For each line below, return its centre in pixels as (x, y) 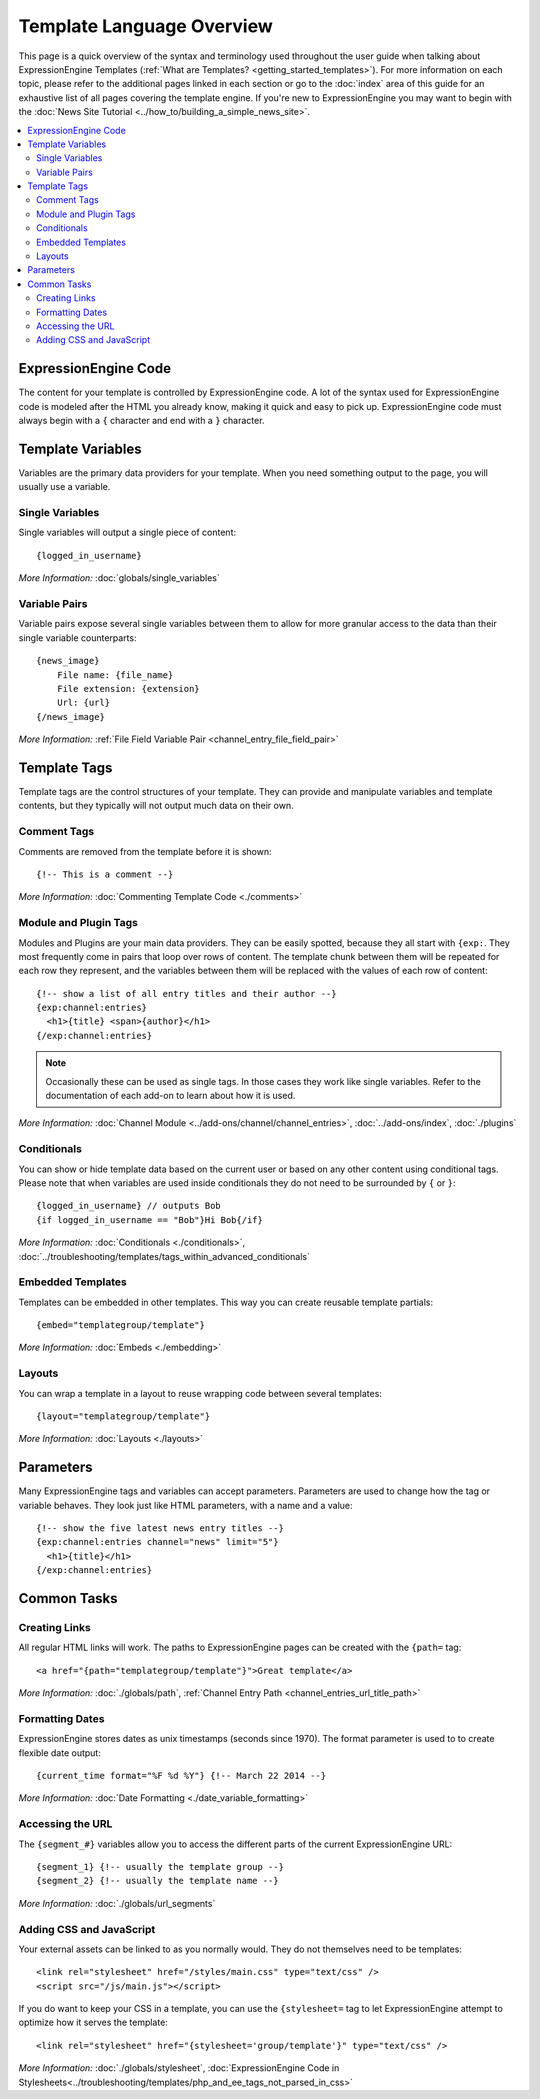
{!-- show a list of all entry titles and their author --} (186, 993)
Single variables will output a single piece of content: (127, 532)
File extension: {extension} (128, 688)
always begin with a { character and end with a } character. (141, 421)
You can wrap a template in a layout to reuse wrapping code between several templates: (200, 1393)
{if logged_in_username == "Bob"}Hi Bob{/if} (150, 1219)
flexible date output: (60, 1752)
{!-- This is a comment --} (105, 874)
